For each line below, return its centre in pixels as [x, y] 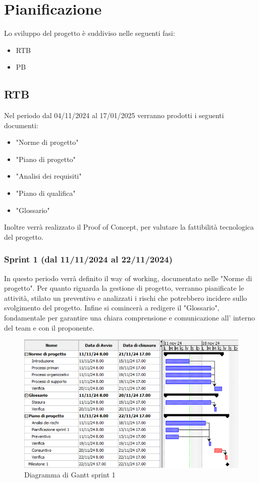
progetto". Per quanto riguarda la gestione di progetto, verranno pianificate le [124, 288]
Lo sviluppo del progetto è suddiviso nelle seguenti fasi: [90, 33]
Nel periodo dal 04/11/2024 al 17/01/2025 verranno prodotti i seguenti [114, 115]
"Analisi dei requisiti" [49, 176]
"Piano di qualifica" [46, 193]
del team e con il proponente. [49, 327]
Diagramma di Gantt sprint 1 [70, 475]
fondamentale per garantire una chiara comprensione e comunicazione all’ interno [129, 318]
